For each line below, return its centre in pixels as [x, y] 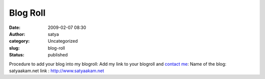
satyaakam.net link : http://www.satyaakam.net [57, 71]
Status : [17, 55]
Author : [17, 34]
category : [19, 41]
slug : [14, 48]
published [58, 55]
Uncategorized [63, 41]
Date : [15, 27]
